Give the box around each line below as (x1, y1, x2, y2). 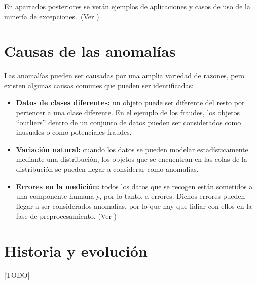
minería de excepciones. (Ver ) (4, 11, 99, 21)
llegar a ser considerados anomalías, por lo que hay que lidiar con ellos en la (16, 200, 252, 211)
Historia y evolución (4, 240, 148, 261)
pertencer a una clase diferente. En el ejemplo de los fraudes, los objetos (16, 107, 240, 118)
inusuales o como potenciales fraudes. (16, 127, 132, 137)
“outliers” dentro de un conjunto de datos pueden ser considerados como (16, 117, 241, 127)
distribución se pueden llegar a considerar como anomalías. (16, 164, 199, 174)
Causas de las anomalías (4, 41, 176, 61)
